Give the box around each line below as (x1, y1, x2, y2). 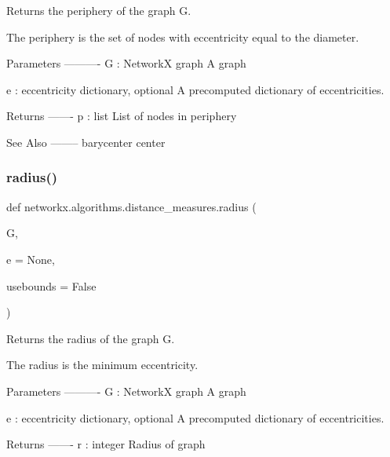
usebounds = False (6, 277, 97, 294)
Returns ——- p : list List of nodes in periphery (6, 108, 237, 124)
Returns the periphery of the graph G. (6, 2, 191, 18)
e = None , (6, 250, 55, 267)
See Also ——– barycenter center (6, 133, 166, 150)
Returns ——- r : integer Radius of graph (6, 436, 206, 452)
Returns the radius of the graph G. (6, 330, 175, 346)
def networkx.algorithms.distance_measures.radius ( (6, 198, 257, 214)
